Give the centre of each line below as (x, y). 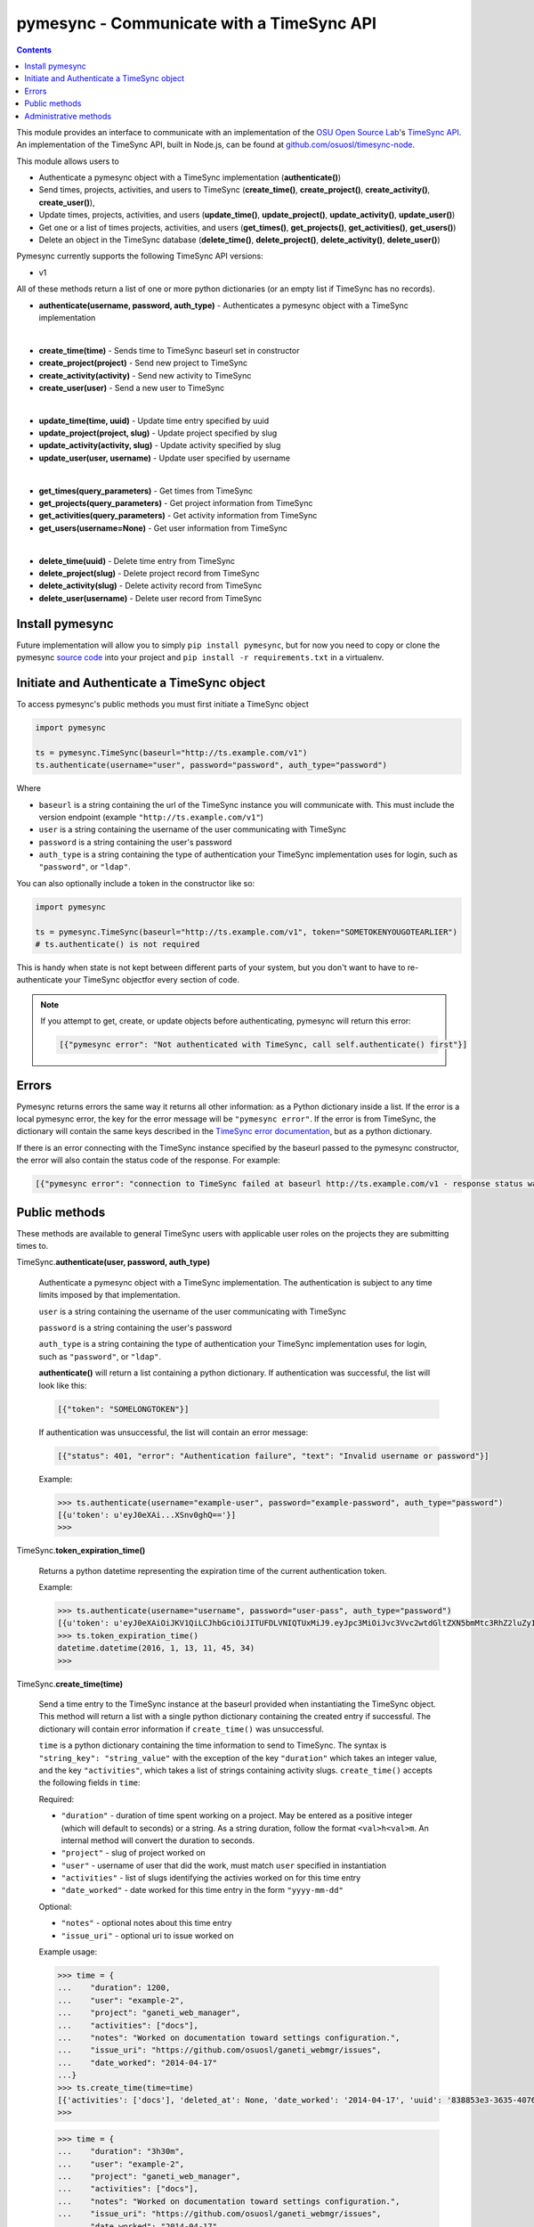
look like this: (63, 1385)
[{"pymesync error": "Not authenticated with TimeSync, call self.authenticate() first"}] (263, 1045)
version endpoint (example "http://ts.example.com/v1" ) (151, 817)
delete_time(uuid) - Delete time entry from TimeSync (137, 560)
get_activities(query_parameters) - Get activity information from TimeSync (178, 516)
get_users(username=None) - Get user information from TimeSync (163, 528)
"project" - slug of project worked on (133, 1853)
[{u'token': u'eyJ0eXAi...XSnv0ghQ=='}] (146, 1515)
